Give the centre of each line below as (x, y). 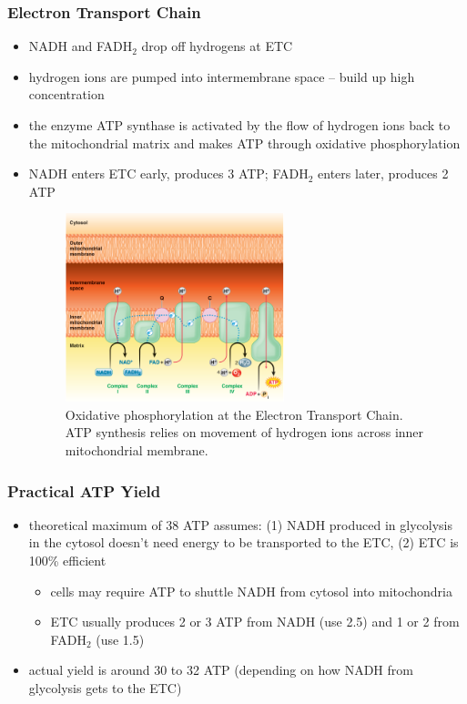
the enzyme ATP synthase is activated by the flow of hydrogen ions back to (239, 125)
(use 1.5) (120, 639)
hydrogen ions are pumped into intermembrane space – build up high (222, 76)
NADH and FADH (81, 46)
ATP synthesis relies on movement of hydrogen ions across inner (244, 432)
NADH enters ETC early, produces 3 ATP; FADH (168, 173)
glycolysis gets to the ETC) (105, 687)
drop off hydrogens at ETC (217, 46)
